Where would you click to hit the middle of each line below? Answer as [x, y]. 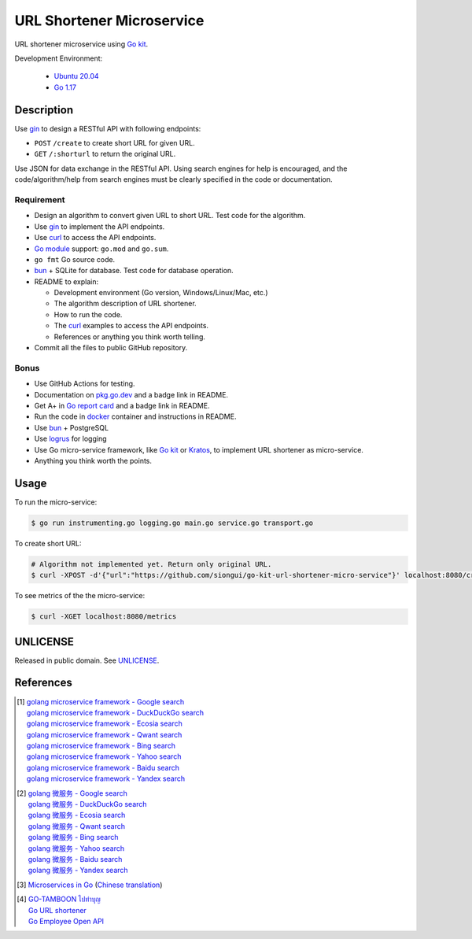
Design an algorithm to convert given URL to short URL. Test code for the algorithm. [170, 216]
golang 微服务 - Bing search [73, 837]
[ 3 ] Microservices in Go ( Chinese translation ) [90, 885]
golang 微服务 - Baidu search [75, 859]
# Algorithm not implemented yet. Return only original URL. [151, 564]
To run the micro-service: [56, 502]
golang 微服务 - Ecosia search [77, 815]
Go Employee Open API [66, 921]
